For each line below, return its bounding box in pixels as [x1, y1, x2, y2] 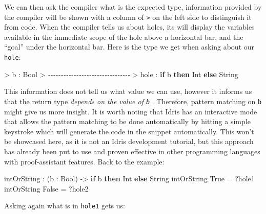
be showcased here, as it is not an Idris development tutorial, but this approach [4, 136, 254, 147]
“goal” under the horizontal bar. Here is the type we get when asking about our [4, 41, 255, 52]
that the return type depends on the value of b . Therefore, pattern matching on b [4, 96, 262, 106]
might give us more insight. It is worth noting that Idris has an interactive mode [4, 106, 257, 116]
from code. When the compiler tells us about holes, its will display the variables [4, 21, 255, 32]
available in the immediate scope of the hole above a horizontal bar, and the [4, 31, 243, 42]
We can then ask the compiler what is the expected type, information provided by [4, 2, 262, 12]
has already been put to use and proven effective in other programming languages [4, 146, 260, 156]
